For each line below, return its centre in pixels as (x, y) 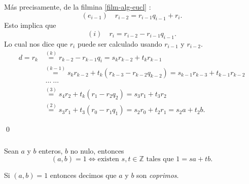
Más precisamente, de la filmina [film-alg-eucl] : (78, 7)
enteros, (51, 150)
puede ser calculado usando (120, 43)
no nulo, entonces (97, 150)
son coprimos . (158, 175)
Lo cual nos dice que (36, 43)
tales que (160, 159)
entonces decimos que (83, 175)
